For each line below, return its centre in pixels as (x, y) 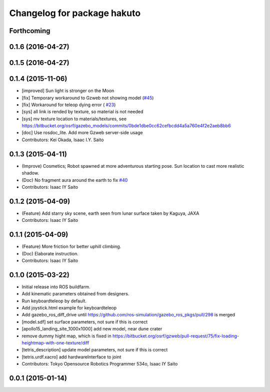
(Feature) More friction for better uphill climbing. (71, 247)
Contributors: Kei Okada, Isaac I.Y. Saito (63, 140)
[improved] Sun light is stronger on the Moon (68, 91)
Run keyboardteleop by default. (54, 301)
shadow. (30, 173)
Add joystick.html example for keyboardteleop (69, 307)
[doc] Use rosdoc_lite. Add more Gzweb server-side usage (82, 133)
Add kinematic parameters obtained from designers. (75, 294)
